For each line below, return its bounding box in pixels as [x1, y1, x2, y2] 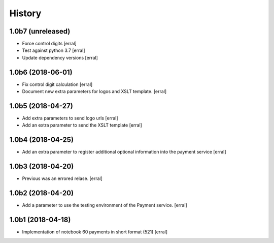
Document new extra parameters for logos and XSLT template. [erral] [22, 88, 167, 95]
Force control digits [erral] [22, 41, 77, 47]
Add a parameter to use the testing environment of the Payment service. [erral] [22, 202, 187, 208]
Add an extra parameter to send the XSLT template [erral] [22, 122, 142, 128]
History [9, 8, 42, 19]
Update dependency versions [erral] [22, 54, 98, 60]
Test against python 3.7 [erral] [22, 47, 85, 53]
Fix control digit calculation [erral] [22, 81, 93, 87]
